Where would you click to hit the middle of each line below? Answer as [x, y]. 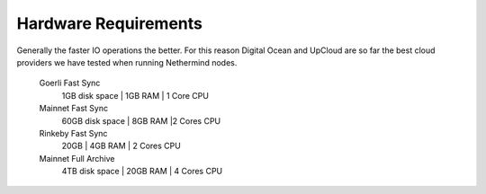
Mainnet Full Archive [77, 158]
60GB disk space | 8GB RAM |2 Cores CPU [141, 120]
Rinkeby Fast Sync [73, 133]
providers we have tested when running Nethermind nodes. [127, 62]
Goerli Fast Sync [70, 83]
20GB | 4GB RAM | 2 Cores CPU [121, 146]
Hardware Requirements [109, 23]
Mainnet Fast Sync [73, 109]
